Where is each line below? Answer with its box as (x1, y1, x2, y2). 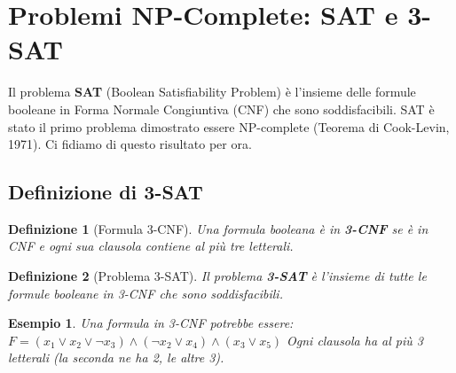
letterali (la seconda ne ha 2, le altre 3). (8, 348, 224, 367)
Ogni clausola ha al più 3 (287, 330, 423, 349)
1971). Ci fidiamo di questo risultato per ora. (8, 135, 252, 153)
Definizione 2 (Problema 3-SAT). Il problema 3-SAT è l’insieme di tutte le (8, 267, 427, 285)
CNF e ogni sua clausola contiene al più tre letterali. (8, 237, 294, 255)
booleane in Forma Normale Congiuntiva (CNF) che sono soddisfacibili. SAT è (8, 99, 435, 118)
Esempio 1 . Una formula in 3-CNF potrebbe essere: (8, 314, 294, 332)
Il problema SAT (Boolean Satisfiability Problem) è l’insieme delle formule (8, 82, 416, 101)
